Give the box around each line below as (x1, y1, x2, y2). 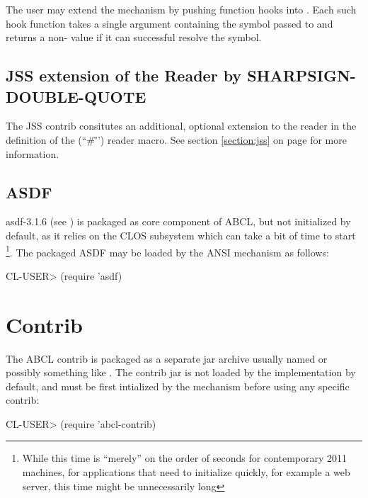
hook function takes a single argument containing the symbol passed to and (6, 16, 333, 30)
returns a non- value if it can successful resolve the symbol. (6, 30, 262, 45)
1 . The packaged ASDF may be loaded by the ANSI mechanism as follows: (6, 242, 329, 259)
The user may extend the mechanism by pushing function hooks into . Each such (6, 2, 357, 16)
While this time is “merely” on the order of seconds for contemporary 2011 (22, 451, 347, 465)
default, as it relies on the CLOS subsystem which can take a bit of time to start (6, 227, 356, 242)
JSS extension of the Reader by (6, 64, 242, 86)
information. (6, 146, 59, 161)
